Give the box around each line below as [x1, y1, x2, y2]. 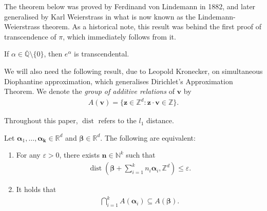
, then [44, 48, 63, 59]
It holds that [16, 184, 56, 195]
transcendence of [4, 31, 56, 42]
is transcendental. [74, 48, 129, 59]
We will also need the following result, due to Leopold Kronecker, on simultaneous [4, 65, 263, 76]
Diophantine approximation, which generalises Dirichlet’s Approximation [4, 75, 233, 86]
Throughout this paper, [4, 115, 78, 126]
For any [16, 149, 41, 160]
